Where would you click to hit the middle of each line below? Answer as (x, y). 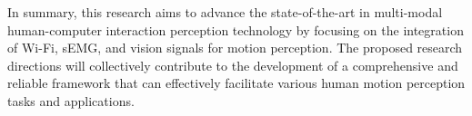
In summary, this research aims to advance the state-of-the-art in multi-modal (225, 12)
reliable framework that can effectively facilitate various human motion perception (236, 83)
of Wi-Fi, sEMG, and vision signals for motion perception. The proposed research (235, 48)
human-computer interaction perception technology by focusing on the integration (236, 29)
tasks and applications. (71, 100)
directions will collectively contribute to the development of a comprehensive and (233, 65)
